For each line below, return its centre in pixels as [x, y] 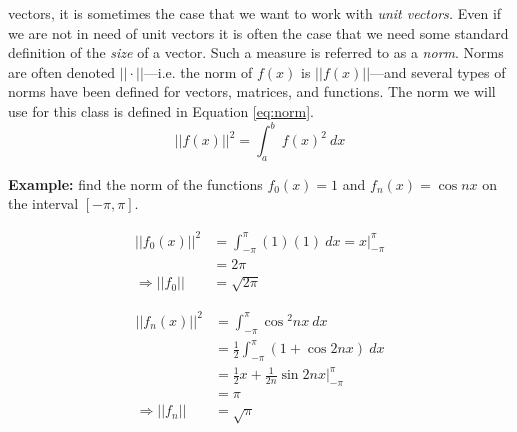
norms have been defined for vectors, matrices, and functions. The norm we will [252, 91]
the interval [43, 203]
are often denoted [61, 71]
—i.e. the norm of [198, 71]
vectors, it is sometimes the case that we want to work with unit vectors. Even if [255, 13]
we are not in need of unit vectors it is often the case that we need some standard [258, 32]
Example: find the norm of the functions [135, 183]
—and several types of [438, 71]
